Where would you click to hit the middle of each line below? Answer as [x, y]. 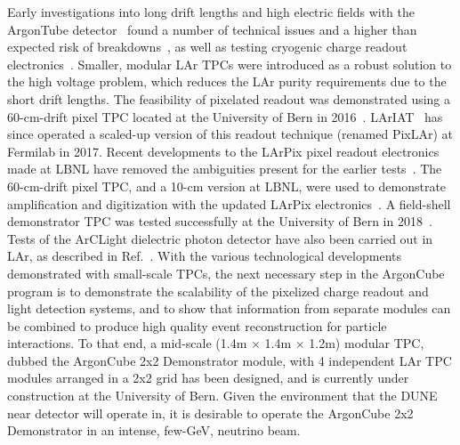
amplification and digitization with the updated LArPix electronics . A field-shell [229, 203]
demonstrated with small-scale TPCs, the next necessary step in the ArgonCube [226, 273]
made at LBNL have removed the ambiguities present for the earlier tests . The [225, 169]
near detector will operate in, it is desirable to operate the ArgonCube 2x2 [210, 413]
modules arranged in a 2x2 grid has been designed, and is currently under [208, 378]
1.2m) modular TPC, [367, 343]
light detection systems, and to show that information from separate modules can [229, 308]
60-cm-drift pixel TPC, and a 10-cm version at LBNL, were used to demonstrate [227, 186]
